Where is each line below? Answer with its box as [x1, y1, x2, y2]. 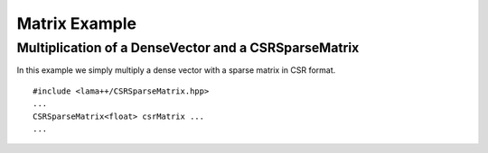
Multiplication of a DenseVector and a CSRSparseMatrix [16, 40, 360, 56]
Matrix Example [16, 13, 137, 33]
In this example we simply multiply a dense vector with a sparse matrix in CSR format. [16, 65, 336, 76]
